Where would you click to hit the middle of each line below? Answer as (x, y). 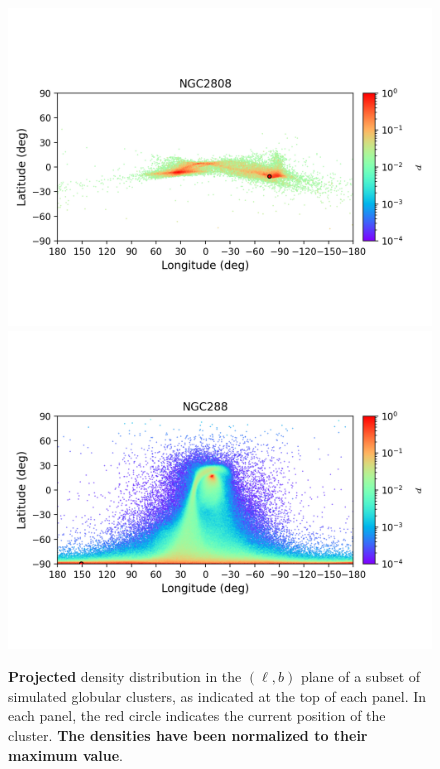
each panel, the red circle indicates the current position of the (197, 715)
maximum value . (66, 754)
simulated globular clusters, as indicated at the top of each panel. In (217, 695)
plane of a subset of (360, 676)
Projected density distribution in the (125, 676)
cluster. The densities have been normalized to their (188, 734)
